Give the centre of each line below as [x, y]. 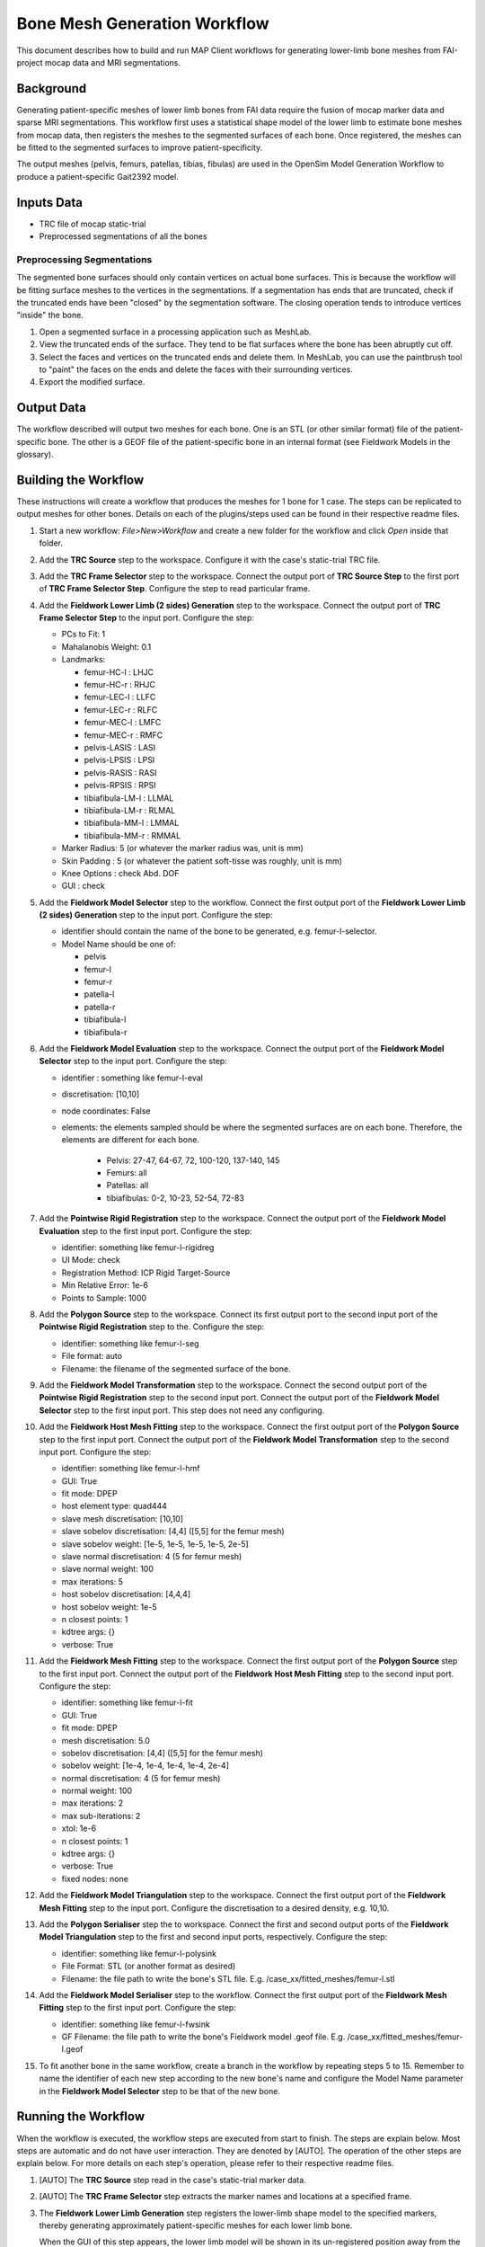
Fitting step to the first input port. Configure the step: [138, 2008]
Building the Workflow [80, 480]
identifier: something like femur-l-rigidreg [138, 1248]
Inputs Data [49, 202]
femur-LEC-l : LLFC [120, 697]
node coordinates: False [106, 1111]
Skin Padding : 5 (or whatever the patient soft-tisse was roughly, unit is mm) [202, 861]
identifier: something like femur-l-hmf [131, 1469]
